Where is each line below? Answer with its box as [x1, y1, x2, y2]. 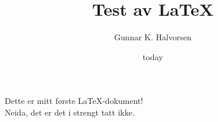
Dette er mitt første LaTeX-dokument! [5, 95, 143, 107]
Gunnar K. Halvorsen [114, 31, 192, 43]
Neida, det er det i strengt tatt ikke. [5, 106, 135, 118]
